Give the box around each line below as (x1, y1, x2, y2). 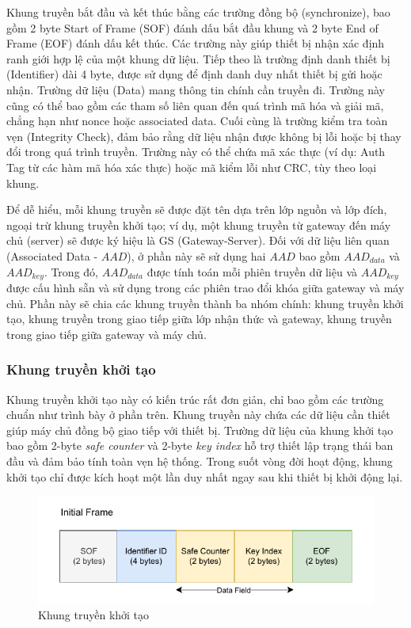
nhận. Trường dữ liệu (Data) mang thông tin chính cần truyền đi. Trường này (6, 81, 385, 97)
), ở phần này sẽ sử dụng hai (127, 247, 266, 264)
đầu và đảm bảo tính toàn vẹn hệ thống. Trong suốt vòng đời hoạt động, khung (6, 452, 393, 469)
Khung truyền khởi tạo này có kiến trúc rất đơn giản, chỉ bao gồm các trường (6, 390, 384, 407)
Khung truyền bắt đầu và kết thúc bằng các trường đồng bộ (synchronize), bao (6, 4, 390, 20)
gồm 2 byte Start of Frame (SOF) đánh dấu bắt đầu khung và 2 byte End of (6, 19, 379, 36)
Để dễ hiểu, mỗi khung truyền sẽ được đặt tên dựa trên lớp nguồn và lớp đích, (6, 201, 387, 218)
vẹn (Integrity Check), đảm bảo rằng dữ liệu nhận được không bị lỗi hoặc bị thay (6, 128, 401, 144)
